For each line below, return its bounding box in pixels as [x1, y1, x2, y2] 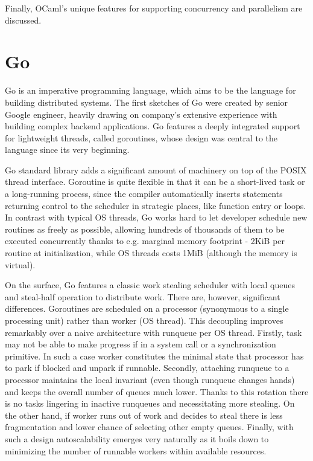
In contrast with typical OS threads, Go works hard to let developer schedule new [5, 211, 308, 224]
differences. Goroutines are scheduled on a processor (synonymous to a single [5, 302, 289, 315]
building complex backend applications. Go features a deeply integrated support [5, 120, 300, 132]
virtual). [5, 258, 36, 271]
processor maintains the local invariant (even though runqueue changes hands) [5, 373, 295, 385]
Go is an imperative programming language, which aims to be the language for [5, 84, 296, 97]
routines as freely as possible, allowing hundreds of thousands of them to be [5, 222, 285, 235]
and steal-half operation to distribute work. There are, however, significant [5, 290, 280, 303]
